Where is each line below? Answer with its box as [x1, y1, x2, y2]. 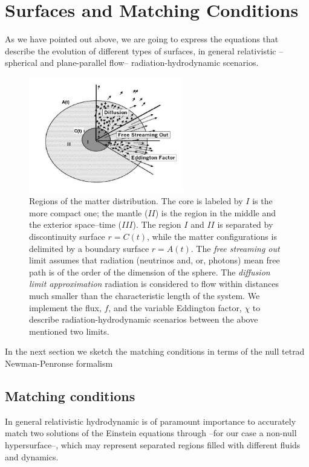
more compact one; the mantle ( [29, 206, 148, 219]
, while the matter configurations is [147, 230, 277, 243]
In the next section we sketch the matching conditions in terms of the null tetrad [5, 345, 305, 358]
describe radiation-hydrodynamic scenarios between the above [29, 313, 258, 326]
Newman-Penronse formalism [5, 357, 113, 369]
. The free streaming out [190, 242, 280, 254]
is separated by [217, 218, 273, 231]
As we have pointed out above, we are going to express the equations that [5, 33, 279, 45]
